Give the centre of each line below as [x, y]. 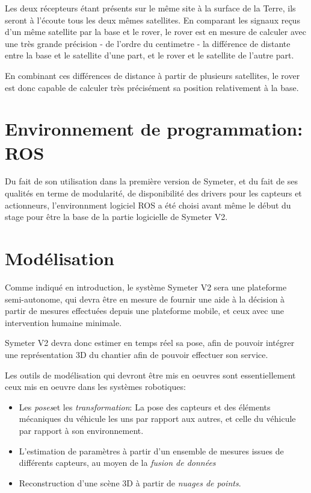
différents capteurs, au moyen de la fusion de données [117, 463]
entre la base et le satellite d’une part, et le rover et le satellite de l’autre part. [149, 55]
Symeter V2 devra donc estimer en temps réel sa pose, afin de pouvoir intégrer [150, 343]
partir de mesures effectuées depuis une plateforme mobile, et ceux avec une [144, 311]
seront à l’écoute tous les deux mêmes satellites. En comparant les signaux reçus [152, 20]
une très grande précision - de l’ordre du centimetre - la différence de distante [148, 43]
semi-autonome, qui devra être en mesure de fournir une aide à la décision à [145, 299]
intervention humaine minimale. [63, 322]
